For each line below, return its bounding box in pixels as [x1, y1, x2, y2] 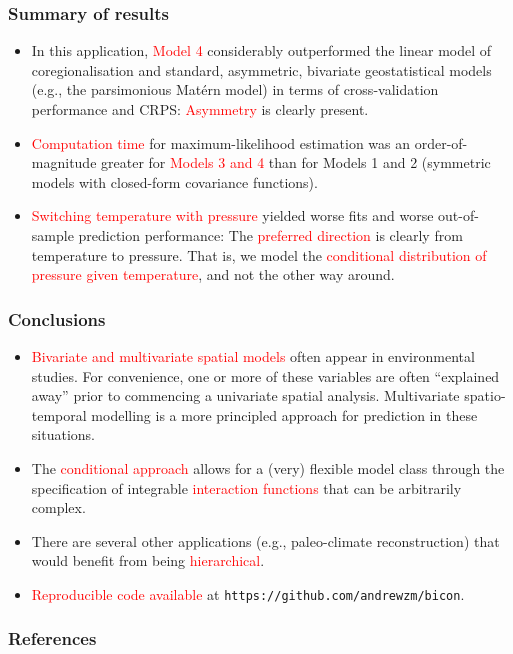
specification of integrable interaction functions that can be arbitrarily [31, 477, 462, 498]
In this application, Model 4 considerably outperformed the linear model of [31, 40, 492, 61]
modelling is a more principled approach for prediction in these [91, 404, 478, 425]
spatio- [464, 385, 506, 406]
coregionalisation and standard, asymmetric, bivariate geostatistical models [31, 59, 492, 80]
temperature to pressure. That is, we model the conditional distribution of [31, 244, 487, 265]
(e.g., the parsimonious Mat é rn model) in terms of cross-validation [31, 79, 439, 100]
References [8, 626, 97, 651]
